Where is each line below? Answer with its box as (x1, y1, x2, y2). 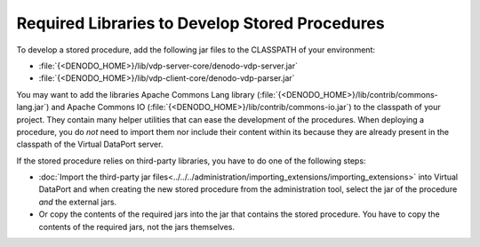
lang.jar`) (16, 102, 50, 113)
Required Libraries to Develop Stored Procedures (16, 13, 386, 33)
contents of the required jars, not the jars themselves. (38, 221, 236, 232)
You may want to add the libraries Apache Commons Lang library (16, 89, 255, 100)
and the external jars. (38, 196, 117, 207)
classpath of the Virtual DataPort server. (16, 139, 164, 150)
